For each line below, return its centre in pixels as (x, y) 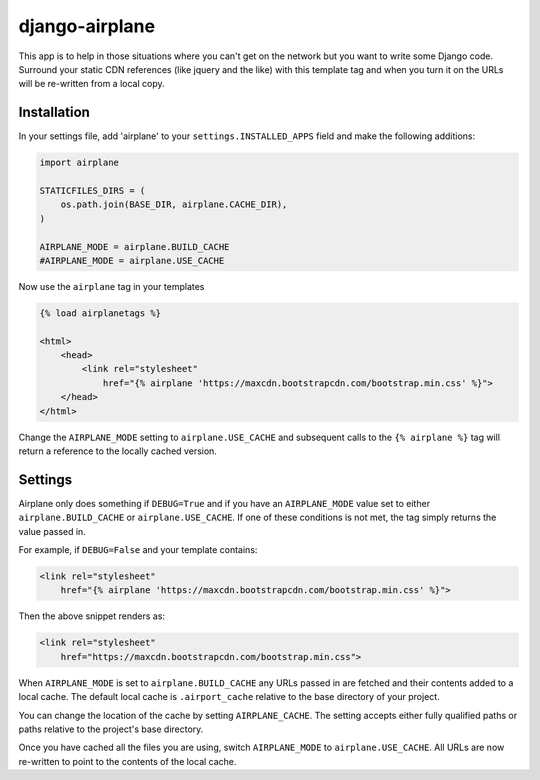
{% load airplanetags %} (100, 313)
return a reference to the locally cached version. (117, 451)
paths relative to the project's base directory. (111, 729)
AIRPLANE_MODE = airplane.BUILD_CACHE (134, 246)
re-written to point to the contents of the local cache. (127, 761)
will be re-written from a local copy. (91, 84)
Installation (54, 112)
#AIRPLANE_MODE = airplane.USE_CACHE (132, 260)
